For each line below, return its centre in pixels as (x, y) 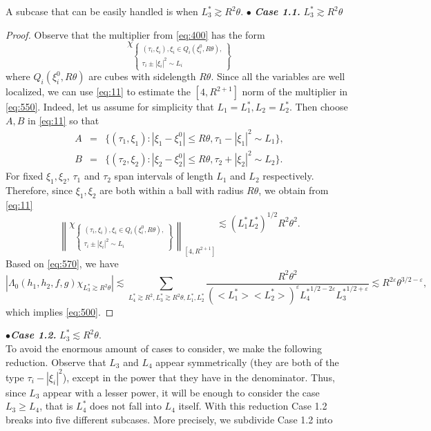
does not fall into (125, 406)
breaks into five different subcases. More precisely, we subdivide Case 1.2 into (169, 419)
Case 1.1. (277, 11)
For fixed (25, 176)
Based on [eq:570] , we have (62, 263)
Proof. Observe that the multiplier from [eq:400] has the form (135, 34)
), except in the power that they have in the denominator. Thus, (199, 377)
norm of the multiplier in (295, 92)
